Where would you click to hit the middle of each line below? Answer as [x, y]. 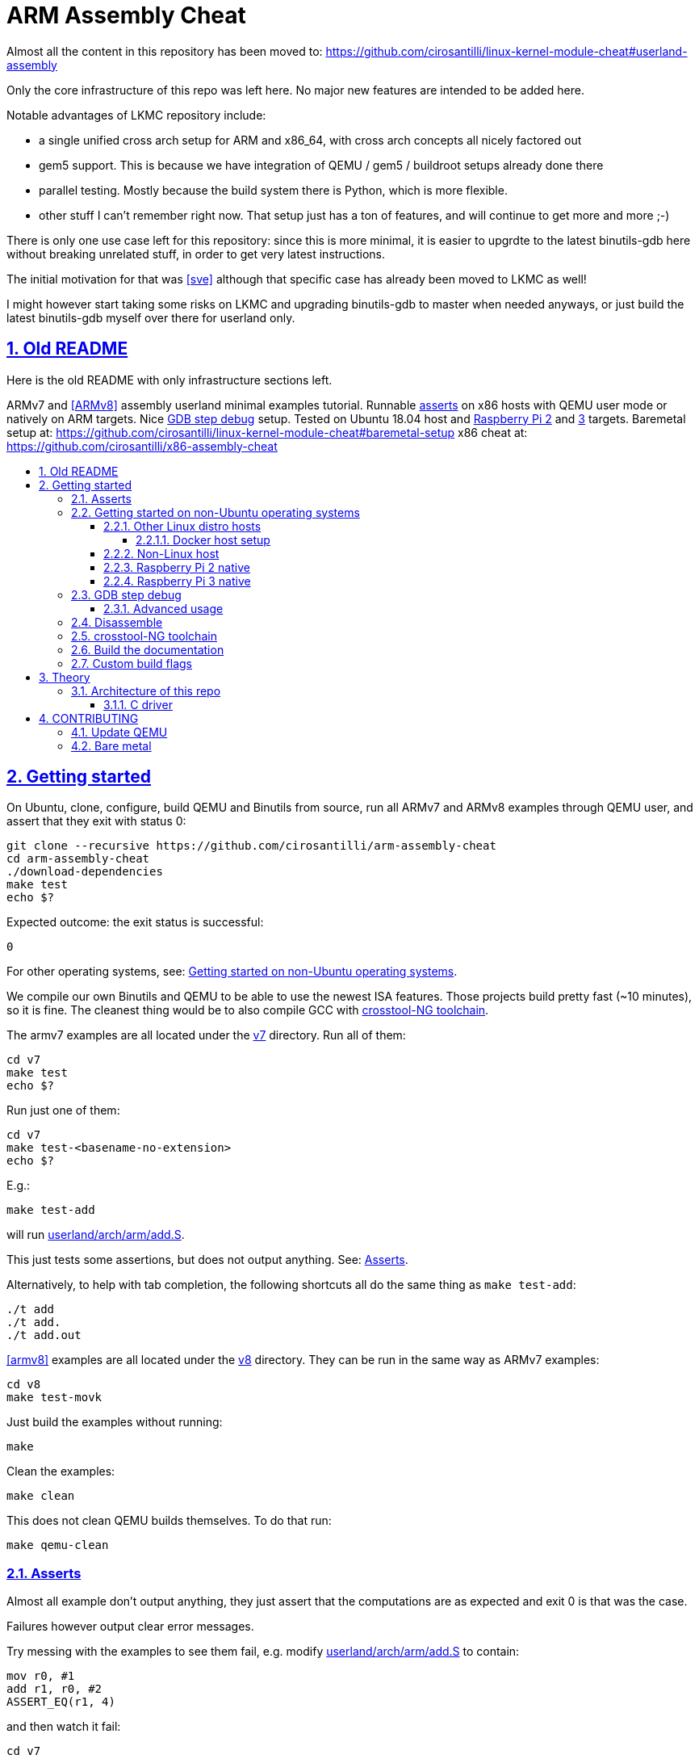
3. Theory [65, 677]
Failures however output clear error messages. [130, 1627]
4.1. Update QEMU [119, 732]
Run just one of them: [63, 1110]
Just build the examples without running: [115, 1422]
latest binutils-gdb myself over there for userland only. [151, 317]
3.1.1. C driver [138, 704]
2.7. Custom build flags [132, 663]
